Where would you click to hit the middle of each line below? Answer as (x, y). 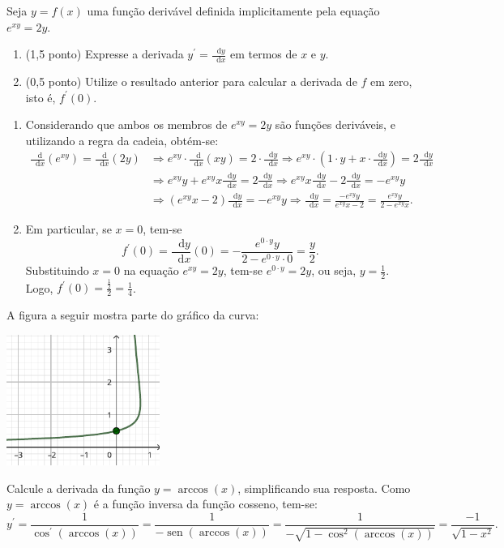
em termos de (263, 54)
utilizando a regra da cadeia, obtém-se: (122, 140)
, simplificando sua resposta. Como (324, 488)
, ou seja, (334, 270)
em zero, (391, 81)
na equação (151, 270)
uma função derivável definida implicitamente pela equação (233, 11)
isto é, (41, 97)
